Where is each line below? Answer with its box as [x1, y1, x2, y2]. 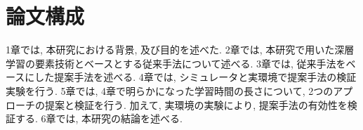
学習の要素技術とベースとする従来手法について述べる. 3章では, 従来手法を [6, 56, 346, 70]
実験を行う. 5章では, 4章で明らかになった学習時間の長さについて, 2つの [6, 83, 334, 98]
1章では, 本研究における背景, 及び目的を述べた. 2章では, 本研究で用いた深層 [6, 42, 355, 57]
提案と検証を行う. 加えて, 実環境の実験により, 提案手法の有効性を [44, 97, 348, 112]
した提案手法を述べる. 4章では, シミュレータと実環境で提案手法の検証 [34, 70, 357, 84]
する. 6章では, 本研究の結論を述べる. [15, 111, 183, 126]
